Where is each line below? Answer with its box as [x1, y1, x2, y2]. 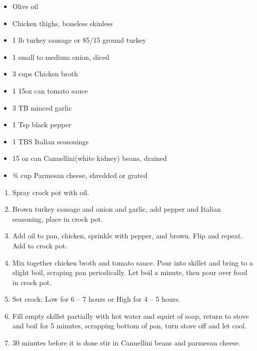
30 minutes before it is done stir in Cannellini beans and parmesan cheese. [12, 337, 241, 348]
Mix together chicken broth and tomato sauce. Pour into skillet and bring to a [12, 257, 253, 268]
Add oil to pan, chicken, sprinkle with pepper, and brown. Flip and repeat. [12, 230, 243, 241]
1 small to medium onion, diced [12, 51, 109, 62]
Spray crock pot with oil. [12, 187, 89, 197]
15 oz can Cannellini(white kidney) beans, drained [12, 153, 167, 163]
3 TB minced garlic [12, 102, 72, 113]
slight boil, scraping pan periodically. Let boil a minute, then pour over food [12, 267, 247, 278]
